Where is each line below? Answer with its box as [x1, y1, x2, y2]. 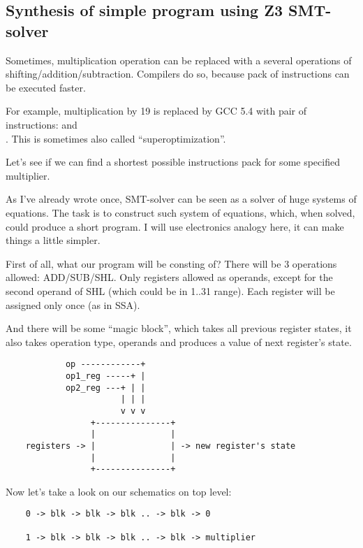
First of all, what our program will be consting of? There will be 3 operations [6, 256, 337, 271]
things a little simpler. [6, 233, 101, 247]
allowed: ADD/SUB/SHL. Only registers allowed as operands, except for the [6, 270, 333, 284]
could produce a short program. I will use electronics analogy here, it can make [6, 219, 344, 233]
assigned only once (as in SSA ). [6, 297, 140, 312]
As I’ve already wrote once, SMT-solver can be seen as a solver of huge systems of [6, 192, 357, 206]
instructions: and [6, 117, 77, 131]
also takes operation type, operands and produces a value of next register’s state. [6, 334, 352, 349]
